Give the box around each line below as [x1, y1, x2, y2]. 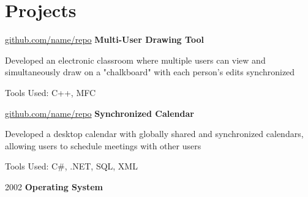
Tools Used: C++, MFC [5, 86, 96, 98]
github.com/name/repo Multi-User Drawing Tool [5, 33, 204, 46]
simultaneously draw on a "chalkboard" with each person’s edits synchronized [5, 65, 295, 78]
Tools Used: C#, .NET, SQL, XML [5, 160, 138, 173]
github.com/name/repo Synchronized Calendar [5, 106, 194, 119]
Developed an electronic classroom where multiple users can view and [5, 53, 266, 66]
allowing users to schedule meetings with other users [5, 139, 201, 152]
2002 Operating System [5, 180, 103, 193]
